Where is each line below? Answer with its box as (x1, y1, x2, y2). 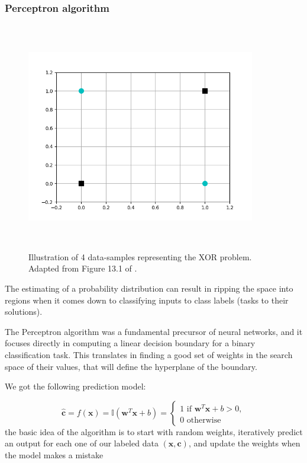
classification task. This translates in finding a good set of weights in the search (5, 348, 293, 360)
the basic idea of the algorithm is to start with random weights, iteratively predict (5, 425, 303, 438)
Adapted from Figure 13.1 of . (28, 262, 137, 274)
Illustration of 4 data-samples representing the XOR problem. (28, 250, 252, 263)
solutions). (5, 305, 43, 318)
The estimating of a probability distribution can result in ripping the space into (5, 282, 293, 294)
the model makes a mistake (5, 448, 104, 461)
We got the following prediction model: (5, 380, 146, 392)
